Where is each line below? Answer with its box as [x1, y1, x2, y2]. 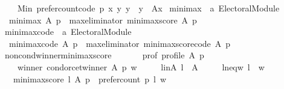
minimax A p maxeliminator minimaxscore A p [8, 13, 197, 26]
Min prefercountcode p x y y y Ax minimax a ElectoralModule [17, 2, 280, 14]
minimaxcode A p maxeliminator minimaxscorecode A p [8, 37, 231, 49]
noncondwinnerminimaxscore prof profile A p [4, 49, 204, 61]
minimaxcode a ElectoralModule [4, 25, 132, 38]
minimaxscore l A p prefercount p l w [13, 72, 166, 85]
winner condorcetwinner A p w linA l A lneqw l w [17, 60, 265, 73]
